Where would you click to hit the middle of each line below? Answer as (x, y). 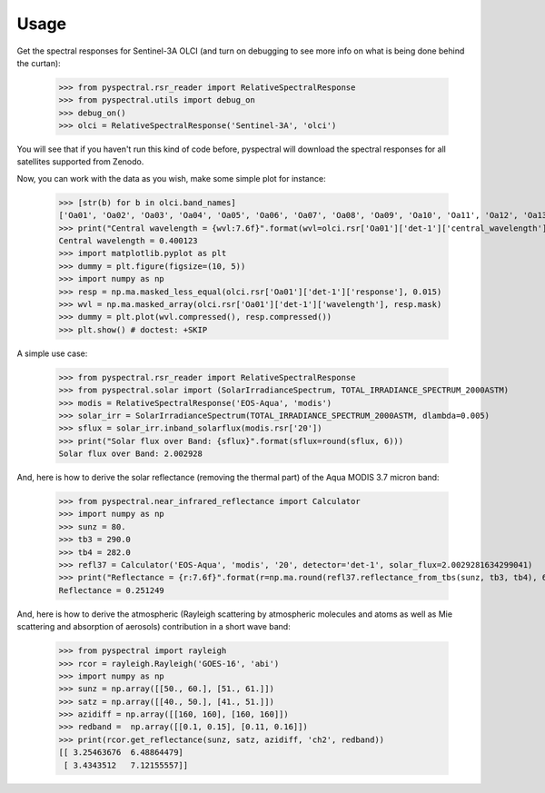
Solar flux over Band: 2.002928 (131, 454)
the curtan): (39, 63)
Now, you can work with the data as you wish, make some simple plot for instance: (171, 178)
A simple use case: (52, 353)
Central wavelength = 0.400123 (129, 241)
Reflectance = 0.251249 (112, 590)
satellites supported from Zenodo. (80, 162)
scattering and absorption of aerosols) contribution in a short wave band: (154, 627)
